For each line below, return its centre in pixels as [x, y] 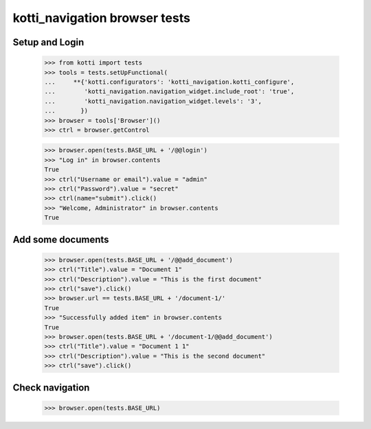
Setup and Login [48, 42]
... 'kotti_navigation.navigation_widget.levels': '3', [153, 101]
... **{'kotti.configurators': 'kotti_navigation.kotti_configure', [169, 82]
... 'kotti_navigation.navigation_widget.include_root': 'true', [169, 92]
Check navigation [51, 387]
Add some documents [61, 239]
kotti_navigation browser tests [101, 18]
